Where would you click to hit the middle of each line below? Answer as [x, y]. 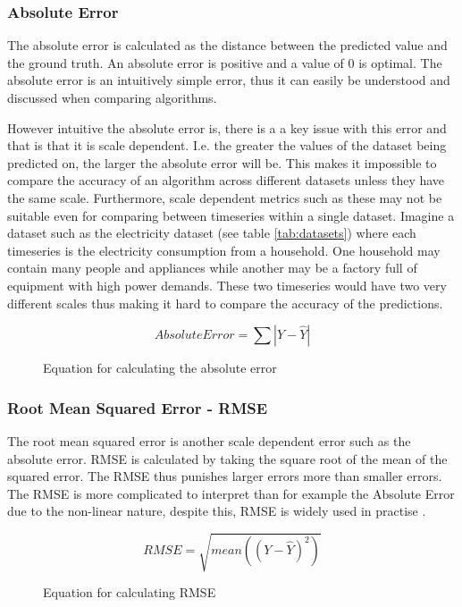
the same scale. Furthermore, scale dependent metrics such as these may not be [225, 197]
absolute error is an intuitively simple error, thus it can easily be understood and [229, 80]
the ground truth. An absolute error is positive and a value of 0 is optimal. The [225, 62]
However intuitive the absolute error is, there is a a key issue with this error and [227, 127]
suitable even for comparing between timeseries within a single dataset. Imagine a [231, 215]
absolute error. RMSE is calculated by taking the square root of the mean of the [227, 458]
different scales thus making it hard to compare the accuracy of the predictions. [225, 303]
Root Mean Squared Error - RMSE [138, 407]
